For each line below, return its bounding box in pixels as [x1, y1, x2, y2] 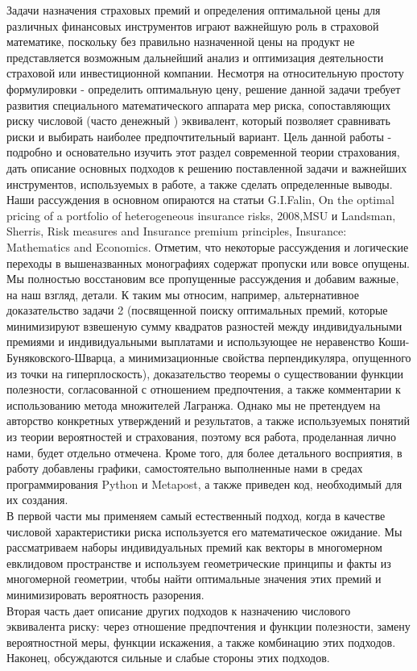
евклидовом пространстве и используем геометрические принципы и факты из [6, 554, 391, 571]
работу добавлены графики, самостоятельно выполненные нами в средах [6, 460, 363, 477]
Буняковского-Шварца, [6, 349, 116, 366]
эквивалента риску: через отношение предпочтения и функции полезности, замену [6, 618, 411, 635]
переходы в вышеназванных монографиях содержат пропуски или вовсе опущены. [6, 254, 410, 271]
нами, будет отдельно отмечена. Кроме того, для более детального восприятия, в [6, 444, 403, 461]
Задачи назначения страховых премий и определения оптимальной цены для [6, 2, 381, 18]
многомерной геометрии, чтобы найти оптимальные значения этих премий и [6, 570, 382, 587]
